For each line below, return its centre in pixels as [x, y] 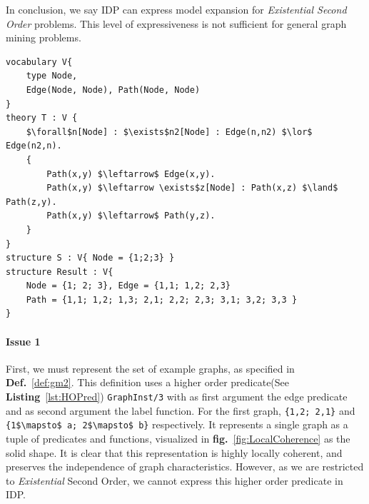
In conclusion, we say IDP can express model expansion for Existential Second [176, 9]
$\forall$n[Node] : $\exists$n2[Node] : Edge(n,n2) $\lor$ [169, 132]
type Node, [52, 76]
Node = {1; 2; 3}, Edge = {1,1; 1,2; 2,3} [128, 286]
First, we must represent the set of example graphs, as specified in [150, 368]
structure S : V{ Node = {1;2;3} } [90, 258]
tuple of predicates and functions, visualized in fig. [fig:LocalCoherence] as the [178, 439]
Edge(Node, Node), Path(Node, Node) [113, 90]
